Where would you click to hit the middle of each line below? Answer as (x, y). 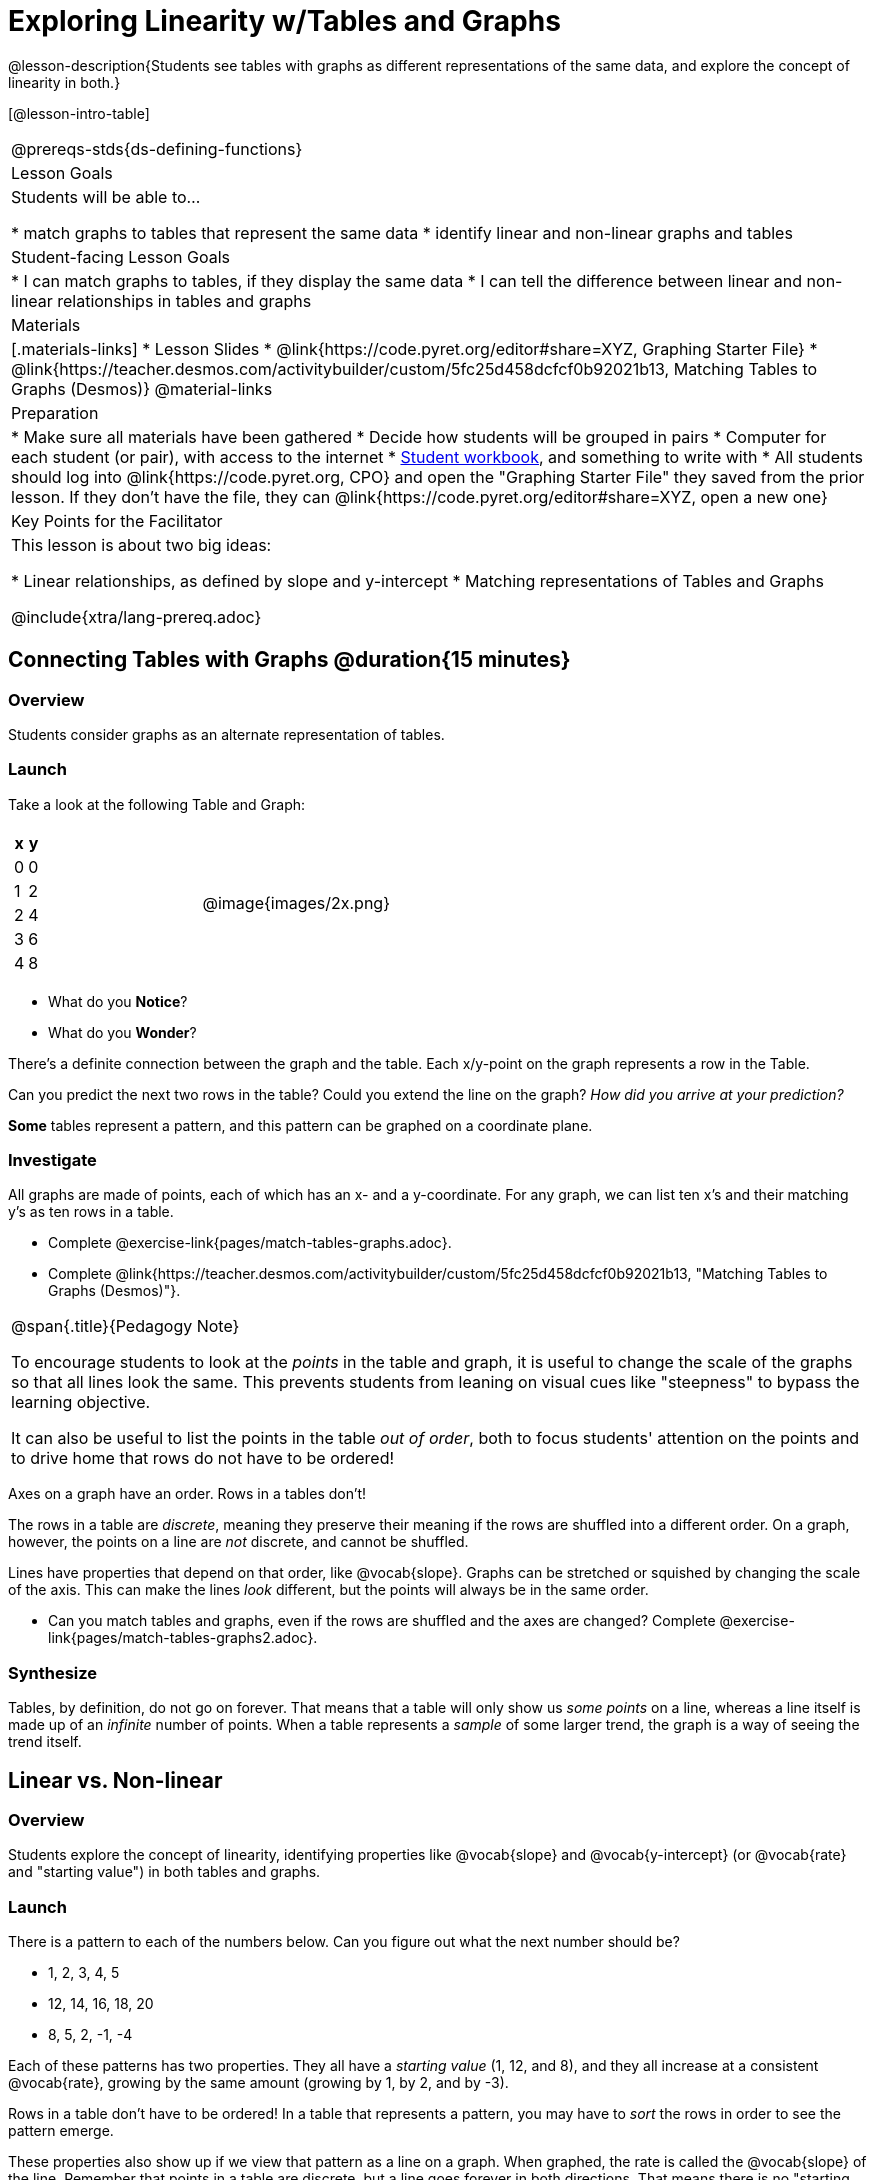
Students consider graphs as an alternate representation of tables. (226, 734)
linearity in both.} (64, 82)
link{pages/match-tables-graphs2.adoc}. (183, 1638)
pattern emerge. (61, 2131)
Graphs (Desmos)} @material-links (142, 388)
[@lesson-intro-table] (79, 113)
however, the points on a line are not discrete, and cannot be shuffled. (238, 1542)
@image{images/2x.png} (296, 902)
